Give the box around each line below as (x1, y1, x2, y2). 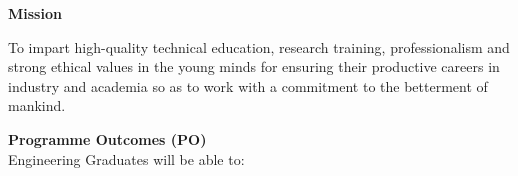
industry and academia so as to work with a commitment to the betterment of (8, 75, 488, 96)
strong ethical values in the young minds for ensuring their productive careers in (8, 56, 500, 77)
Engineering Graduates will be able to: (8, 148, 245, 169)
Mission (8, 3, 62, 23)
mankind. (8, 95, 66, 116)
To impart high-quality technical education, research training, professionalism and (8, 36, 510, 57)
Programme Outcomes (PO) (8, 128, 207, 149)
